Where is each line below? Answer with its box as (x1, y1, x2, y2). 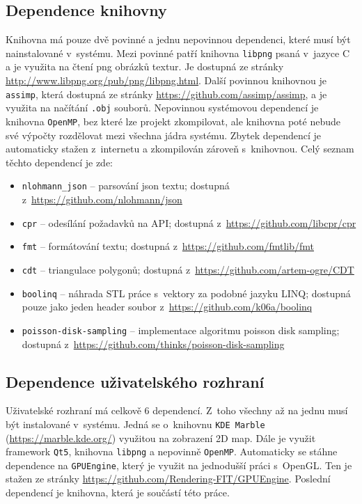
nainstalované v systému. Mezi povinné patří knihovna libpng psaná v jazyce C (6, 45, 350, 60)
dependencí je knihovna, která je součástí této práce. (6, 485, 230, 500)
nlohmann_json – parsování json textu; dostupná (22, 178, 230, 193)
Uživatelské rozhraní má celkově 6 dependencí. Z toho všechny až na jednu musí (6, 403, 348, 418)
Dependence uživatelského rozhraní (6, 370, 265, 392)
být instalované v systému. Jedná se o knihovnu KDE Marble (6, 416, 265, 431)
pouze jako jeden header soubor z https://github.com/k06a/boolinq (22, 299, 313, 314)
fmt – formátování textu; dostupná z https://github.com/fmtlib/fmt (22, 239, 314, 253)
